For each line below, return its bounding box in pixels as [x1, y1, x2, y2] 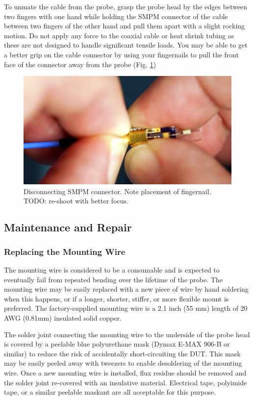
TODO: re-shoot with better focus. [24, 196, 128, 206]
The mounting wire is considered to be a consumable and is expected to [4, 265, 220, 275]
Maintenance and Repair [4, 220, 132, 235]
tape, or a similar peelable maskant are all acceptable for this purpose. [4, 387, 216, 397]
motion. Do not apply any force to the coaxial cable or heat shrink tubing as [4, 30, 234, 40]
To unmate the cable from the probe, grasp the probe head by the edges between [4, 1, 248, 11]
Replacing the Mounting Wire [4, 245, 126, 257]
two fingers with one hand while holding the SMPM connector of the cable [4, 11, 228, 21]
